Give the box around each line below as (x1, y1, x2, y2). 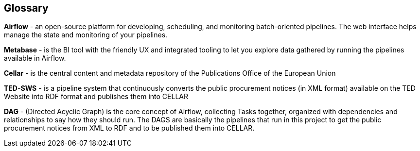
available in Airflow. (4, 54, 66, 63)
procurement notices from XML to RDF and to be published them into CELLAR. (4, 124, 255, 133)
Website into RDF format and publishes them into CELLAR (4, 92, 188, 101)
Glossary (4, 2, 49, 14)
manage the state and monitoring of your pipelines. (4, 31, 168, 39)
